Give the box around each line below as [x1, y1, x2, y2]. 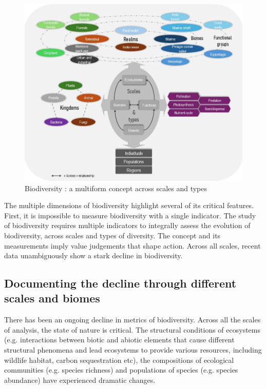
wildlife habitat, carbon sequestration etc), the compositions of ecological [4, 354, 234, 365]
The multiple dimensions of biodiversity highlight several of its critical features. [4, 200, 254, 211]
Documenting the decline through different [4, 275, 237, 291]
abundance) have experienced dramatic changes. [4, 374, 156, 385]
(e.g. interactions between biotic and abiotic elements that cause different [4, 334, 235, 345]
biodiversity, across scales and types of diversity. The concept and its [4, 230, 221, 240]
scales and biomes [4, 290, 100, 306]
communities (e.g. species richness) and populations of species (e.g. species [4, 364, 238, 375]
